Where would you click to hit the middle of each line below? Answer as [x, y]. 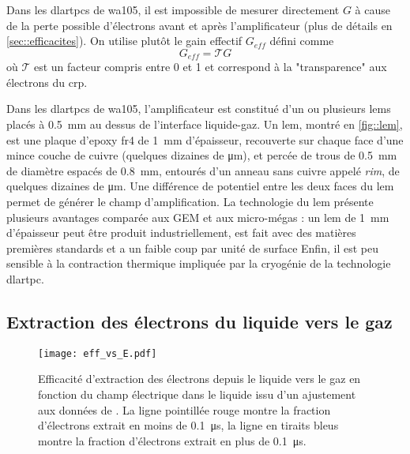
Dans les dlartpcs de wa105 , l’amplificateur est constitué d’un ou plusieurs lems [199, 109]
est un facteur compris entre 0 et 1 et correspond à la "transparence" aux [210, 67]
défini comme [302, 41]
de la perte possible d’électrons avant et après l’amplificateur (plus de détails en [199, 25]
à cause [372, 9]
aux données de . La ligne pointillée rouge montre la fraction [184, 409]
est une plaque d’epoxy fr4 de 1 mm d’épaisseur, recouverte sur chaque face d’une [205, 139]
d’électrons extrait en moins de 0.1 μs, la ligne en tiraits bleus [188, 425]
